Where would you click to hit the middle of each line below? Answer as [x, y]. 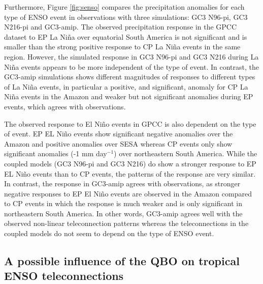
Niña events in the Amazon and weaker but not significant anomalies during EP [129, 96]
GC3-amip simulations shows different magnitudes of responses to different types [130, 77]
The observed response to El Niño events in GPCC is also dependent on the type [130, 123]
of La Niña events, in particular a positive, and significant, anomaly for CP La [126, 86]
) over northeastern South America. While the [186, 153]
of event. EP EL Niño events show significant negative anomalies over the [119, 134]
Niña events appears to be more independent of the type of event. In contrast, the [131, 66]
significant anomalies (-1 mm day [56, 153]
